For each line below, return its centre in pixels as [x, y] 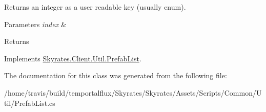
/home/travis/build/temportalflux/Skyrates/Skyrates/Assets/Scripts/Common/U [133, 92]
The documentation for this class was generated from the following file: [116, 75]
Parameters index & [35, 24]
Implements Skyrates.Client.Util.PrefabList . [73, 58]
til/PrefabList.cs [30, 103]
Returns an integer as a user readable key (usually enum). [95, 7]
